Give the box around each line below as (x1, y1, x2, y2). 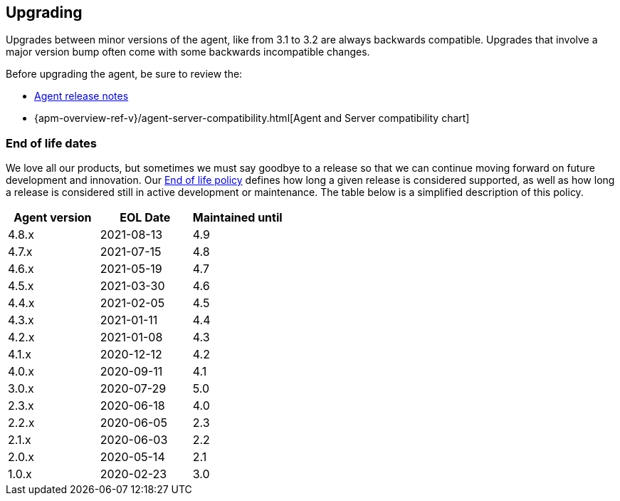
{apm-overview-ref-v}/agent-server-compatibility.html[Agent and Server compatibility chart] (34, 112, 470, 125)
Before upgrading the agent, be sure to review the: (6, 68, 243, 81)
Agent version (14, 210, 92, 225)
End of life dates (6, 135, 97, 150)
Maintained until (192, 210, 283, 225)
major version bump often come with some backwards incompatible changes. (6, 46, 370, 58)
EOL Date (120, 210, 171, 225)
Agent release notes (34, 90, 129, 103)
